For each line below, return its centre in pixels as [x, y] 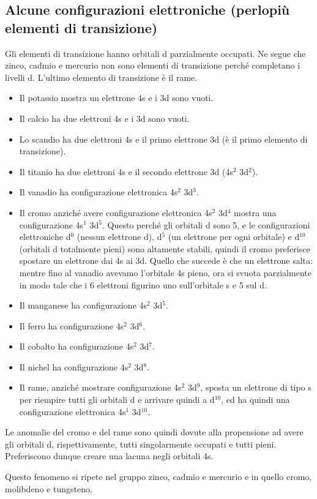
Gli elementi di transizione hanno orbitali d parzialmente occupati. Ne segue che [155, 53]
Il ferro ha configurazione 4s [72, 325]
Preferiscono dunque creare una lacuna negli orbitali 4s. [109, 456]
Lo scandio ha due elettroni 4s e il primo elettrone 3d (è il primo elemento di [163, 139]
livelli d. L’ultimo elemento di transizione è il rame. [101, 77]
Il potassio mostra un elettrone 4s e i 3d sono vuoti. [116, 98]
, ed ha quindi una [255, 400]
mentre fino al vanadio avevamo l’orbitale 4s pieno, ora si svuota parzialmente [165, 272]
